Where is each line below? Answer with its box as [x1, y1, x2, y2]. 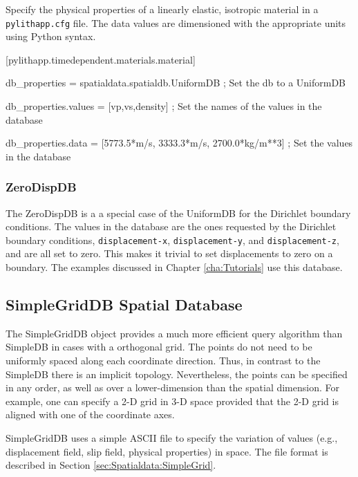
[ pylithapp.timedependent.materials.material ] [6, 52, 196, 66]
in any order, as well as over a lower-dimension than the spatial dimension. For [6, 380, 339, 395]
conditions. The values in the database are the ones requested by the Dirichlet [6, 219, 337, 234]
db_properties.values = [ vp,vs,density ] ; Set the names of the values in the [6, 99, 322, 113]
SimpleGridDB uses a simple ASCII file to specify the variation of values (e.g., [6, 431, 338, 445]
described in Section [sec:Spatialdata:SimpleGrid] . [6, 458, 216, 472]
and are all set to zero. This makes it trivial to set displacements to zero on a [6, 246, 333, 261]
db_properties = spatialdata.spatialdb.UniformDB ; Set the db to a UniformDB [6, 75, 346, 90]
